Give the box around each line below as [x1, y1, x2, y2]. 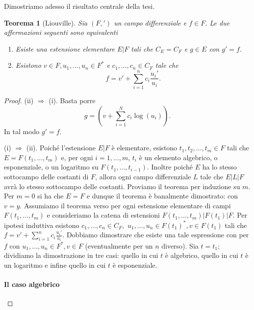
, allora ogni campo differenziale [95, 171, 191, 182]
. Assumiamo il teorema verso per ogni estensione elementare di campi [20, 200, 231, 210]
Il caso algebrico [4, 279, 60, 289]
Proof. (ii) [4, 95, 34, 106]
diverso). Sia [161, 240, 199, 251]
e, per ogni [61, 152, 93, 162]
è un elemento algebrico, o [139, 152, 218, 162]
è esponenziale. [112, 259, 157, 270]
